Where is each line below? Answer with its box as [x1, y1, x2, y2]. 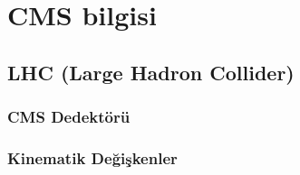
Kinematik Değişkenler [7, 146, 178, 169]
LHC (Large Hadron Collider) [7, 58, 295, 86]
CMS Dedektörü [7, 106, 131, 128]
